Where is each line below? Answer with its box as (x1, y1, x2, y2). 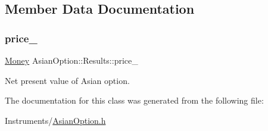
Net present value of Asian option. (5, 74, 130, 86)
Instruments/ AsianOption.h (5, 114, 106, 126)
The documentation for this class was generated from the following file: (5, 94, 264, 107)
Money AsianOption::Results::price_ (5, 54, 138, 66)
